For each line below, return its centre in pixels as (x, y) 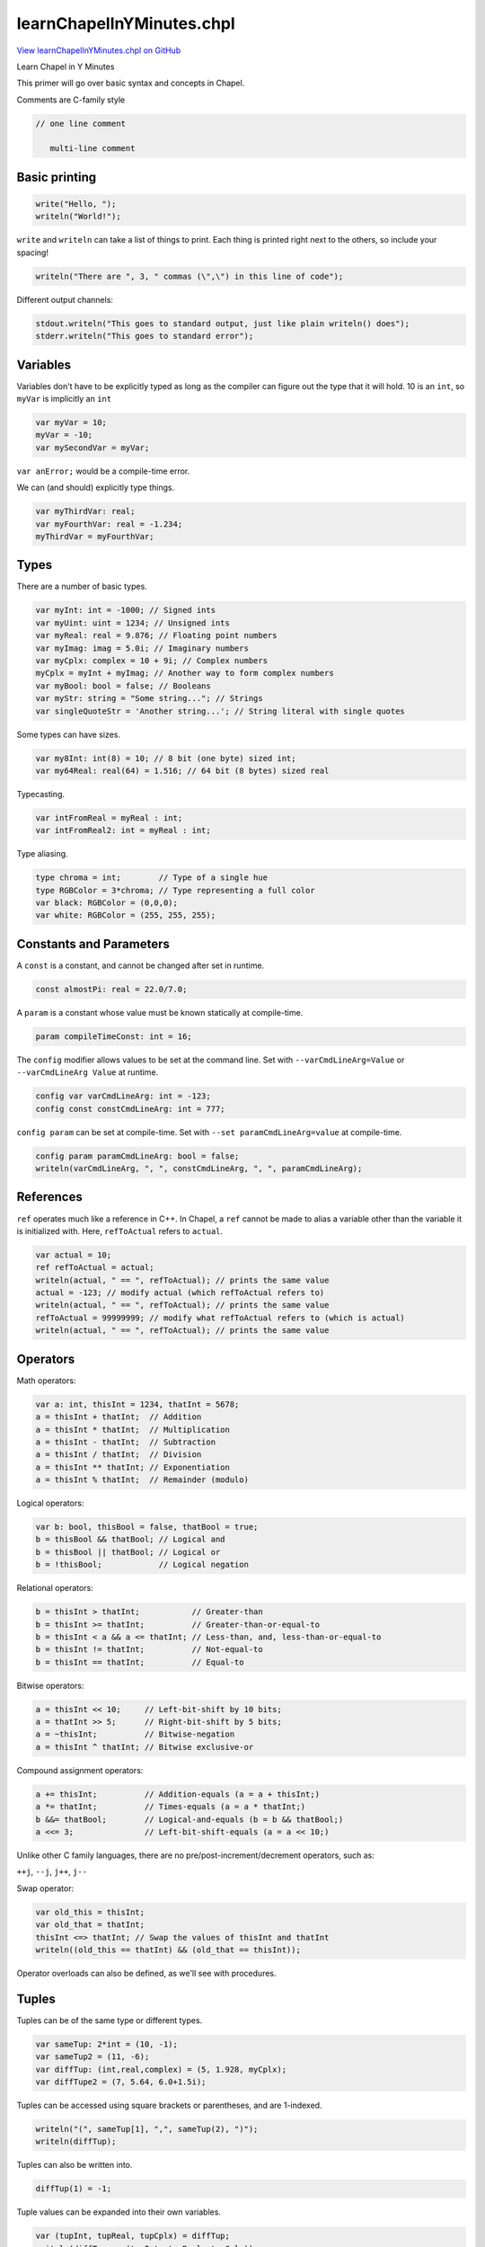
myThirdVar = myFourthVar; (95, 536)
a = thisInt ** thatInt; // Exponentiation (133, 1467)
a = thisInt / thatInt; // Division (119, 1455)
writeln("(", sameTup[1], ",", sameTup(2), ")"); (147, 2129)
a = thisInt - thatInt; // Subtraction (125, 1442)
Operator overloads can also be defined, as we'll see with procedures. (146, 1973)
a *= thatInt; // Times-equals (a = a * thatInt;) (171, 1807)
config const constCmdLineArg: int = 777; (130, 1109)
